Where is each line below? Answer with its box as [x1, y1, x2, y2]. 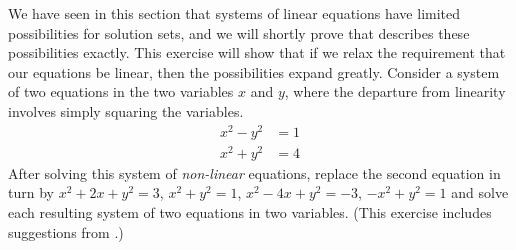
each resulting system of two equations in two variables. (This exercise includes [8, 201, 492, 222]
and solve [451, 182, 509, 203]
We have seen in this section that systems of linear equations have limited [8, 3, 461, 23]
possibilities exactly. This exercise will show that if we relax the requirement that [8, 42, 506, 63]
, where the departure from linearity [284, 81, 506, 102]
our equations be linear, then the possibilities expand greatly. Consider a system [8, 61, 500, 82]
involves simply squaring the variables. [8, 100, 244, 121]
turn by [8, 182, 54, 203]
